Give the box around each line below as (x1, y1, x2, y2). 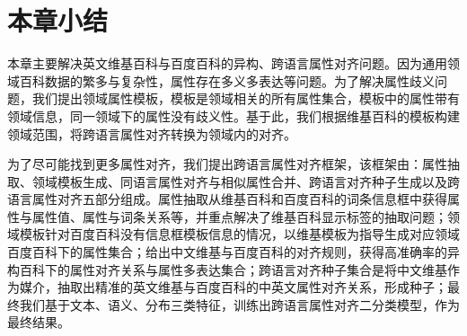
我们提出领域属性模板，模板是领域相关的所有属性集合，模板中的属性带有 (31, 89, 460, 108)
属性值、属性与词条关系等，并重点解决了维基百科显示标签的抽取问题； (31, 207, 447, 225)
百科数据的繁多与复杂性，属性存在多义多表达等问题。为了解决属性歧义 (19, 71, 435, 90)
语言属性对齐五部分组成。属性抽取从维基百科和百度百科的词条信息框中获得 (7, 190, 447, 208)
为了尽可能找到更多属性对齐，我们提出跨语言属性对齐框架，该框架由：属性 (7, 155, 447, 173)
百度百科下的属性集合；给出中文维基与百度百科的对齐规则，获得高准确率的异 (7, 243, 460, 261)
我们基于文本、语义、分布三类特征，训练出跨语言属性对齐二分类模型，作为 (19, 295, 460, 314)
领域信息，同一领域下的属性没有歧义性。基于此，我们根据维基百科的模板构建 (7, 106, 460, 125)
